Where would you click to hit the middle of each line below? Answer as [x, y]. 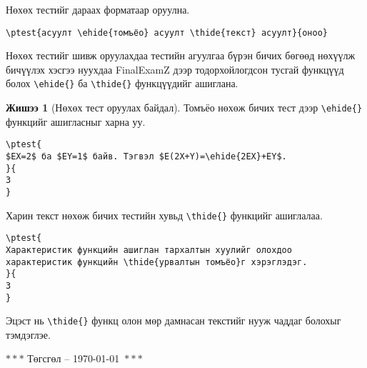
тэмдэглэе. [28, 334]
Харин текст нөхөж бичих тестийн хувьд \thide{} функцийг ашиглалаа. [164, 215]
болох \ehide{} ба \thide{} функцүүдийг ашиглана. [122, 83]
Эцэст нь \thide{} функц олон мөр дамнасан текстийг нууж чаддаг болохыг [174, 320]
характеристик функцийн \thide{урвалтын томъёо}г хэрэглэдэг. [157, 262]
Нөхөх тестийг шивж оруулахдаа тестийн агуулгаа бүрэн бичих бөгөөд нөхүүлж [181, 55]
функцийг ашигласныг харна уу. [76, 121]
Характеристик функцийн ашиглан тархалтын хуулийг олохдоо [149, 250]
